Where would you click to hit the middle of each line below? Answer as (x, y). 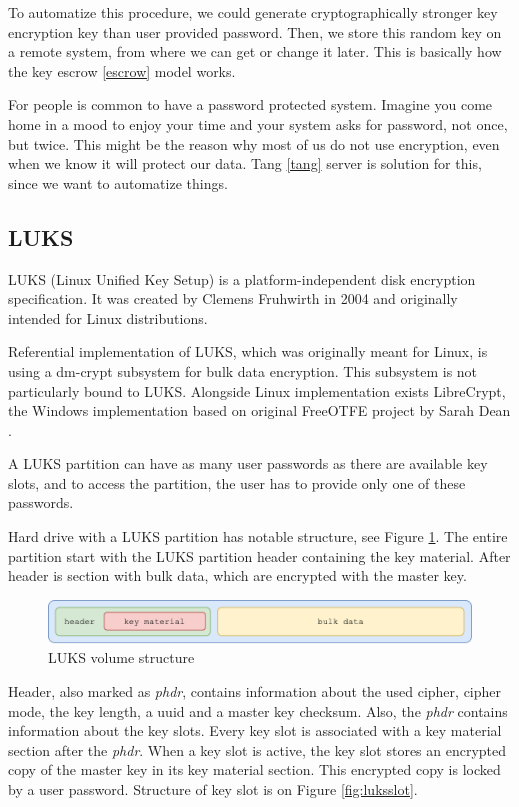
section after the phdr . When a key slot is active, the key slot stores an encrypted (257, 749)
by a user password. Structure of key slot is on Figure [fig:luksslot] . (213, 788)
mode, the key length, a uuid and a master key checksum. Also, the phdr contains (258, 710)
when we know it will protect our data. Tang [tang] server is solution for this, (245, 163)
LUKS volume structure (121, 657)
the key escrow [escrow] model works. (122, 70)
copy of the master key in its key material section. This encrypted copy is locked (254, 769)
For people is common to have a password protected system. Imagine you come (250, 104)
